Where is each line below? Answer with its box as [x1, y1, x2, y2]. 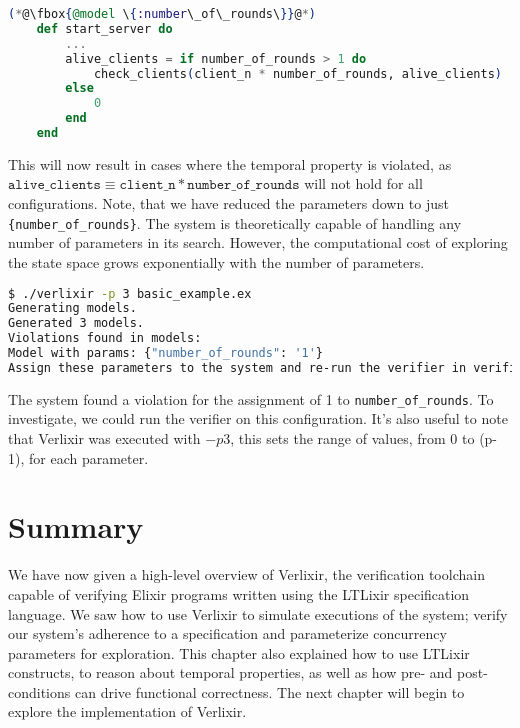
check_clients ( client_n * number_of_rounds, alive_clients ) [93, 66, 503, 81]
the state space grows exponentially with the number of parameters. [8, 251, 425, 272]
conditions [8, 681, 71, 702]
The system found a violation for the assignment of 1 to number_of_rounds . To [8, 388, 494, 409]
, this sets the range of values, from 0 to [230, 428, 475, 448]
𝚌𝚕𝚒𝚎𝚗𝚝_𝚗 [119, 178, 176, 193]
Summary [8, 506, 144, 547]
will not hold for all [304, 173, 423, 194]
